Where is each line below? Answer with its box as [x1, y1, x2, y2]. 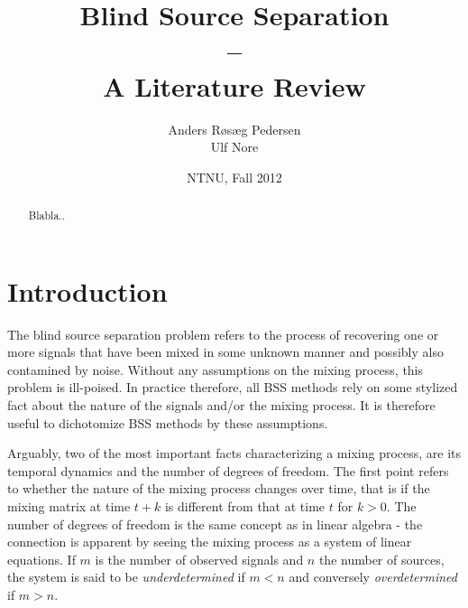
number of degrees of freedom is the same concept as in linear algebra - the [7, 514, 423, 533]
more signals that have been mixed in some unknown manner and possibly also [7, 342, 444, 361]
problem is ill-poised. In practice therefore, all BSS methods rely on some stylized [7, 378, 458, 397]
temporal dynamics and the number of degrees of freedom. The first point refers [7, 461, 449, 480]
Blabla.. [28, 208, 65, 223]
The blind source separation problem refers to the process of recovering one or [7, 324, 439, 343]
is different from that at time [164, 497, 326, 516]
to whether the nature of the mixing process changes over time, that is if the [7, 479, 430, 498]
